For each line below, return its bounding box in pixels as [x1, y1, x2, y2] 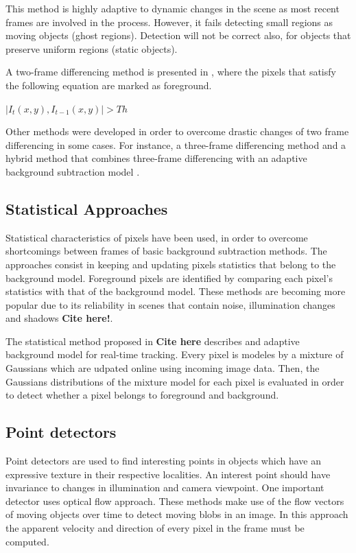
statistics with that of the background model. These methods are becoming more [5, 284, 346, 298]
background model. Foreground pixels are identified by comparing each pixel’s [5, 270, 333, 285]
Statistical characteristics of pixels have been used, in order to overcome [5, 230, 308, 244]
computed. [5, 534, 49, 548]
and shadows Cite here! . [5, 311, 113, 325]
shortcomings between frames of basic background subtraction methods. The [5, 244, 327, 258]
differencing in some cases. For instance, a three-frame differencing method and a [5, 137, 346, 152]
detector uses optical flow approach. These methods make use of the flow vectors [5, 493, 344, 508]
